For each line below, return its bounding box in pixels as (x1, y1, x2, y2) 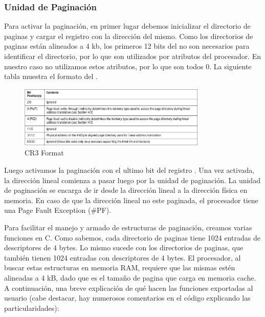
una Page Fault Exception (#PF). (4, 205, 112, 215)
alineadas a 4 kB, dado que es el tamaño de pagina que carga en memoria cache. (4, 272, 256, 283)
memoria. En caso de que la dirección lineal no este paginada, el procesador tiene (4, 194, 258, 205)
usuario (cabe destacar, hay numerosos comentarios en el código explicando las (4, 292, 251, 303)
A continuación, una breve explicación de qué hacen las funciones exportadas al (4, 282, 253, 293)
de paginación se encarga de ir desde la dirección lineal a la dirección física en (4, 185, 248, 195)
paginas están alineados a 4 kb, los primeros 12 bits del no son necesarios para (4, 41, 250, 51)
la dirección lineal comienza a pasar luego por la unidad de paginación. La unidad (4, 174, 260, 185)
